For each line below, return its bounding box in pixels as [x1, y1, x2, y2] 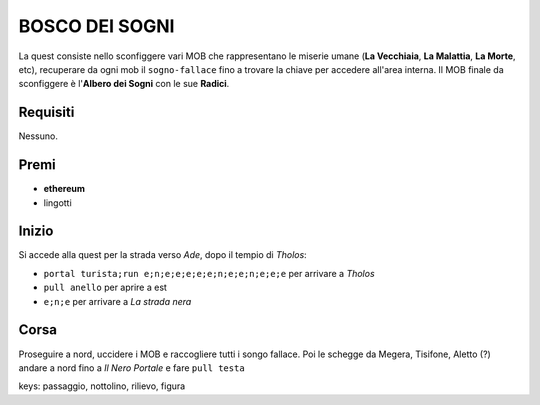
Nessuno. [18, 130, 59, 142]
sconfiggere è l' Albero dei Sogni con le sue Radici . [18, 78, 230, 90]
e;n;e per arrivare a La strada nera [43, 295, 192, 307]
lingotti [43, 196, 72, 209]
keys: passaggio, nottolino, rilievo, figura [18, 380, 186, 392]
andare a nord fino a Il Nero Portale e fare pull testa [18, 361, 245, 374]
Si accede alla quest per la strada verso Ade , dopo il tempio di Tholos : [18, 249, 307, 261]
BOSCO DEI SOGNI [18, 15, 175, 37]
